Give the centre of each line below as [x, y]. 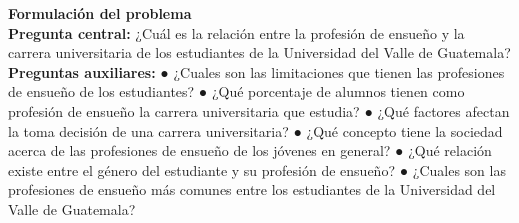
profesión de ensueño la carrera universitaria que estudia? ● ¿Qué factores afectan [259, 110]
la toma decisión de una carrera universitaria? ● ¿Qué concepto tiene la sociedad [255, 130]
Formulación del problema [100, 13]
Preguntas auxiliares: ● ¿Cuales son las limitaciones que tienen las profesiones [256, 71]
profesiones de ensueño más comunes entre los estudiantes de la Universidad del [252, 189]
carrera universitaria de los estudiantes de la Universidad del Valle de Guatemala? [259, 52]
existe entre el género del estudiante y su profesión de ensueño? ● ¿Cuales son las [257, 169]
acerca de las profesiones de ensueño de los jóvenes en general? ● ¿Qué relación [250, 150]
